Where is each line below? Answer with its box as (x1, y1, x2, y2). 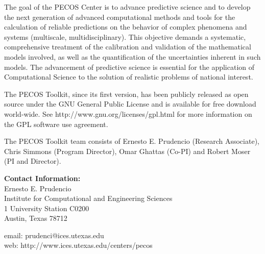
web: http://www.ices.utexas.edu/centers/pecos (4, 240, 153, 250)
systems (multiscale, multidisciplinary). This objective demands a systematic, (4, 31, 246, 42)
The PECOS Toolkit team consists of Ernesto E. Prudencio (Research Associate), (4, 136, 259, 146)
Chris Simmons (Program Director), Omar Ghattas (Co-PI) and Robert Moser (4, 145, 251, 156)
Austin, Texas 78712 (4, 213, 67, 223)
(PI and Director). (4, 156, 61, 166)
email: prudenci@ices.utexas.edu (4, 230, 104, 240)
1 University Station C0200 (4, 202, 89, 213)
